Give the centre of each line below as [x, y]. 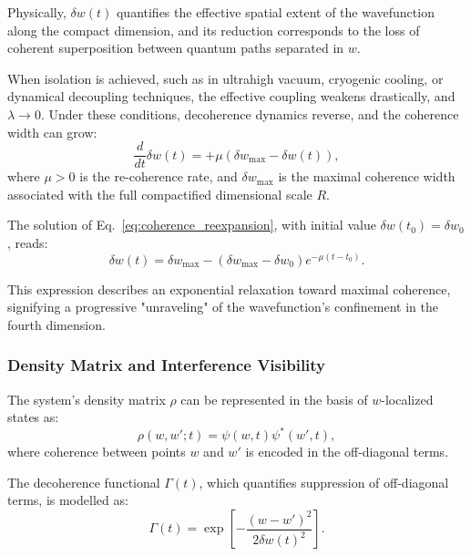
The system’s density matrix [87, 399]
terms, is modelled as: [68, 500]
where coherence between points [97, 452]
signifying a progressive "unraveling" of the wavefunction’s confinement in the [223, 307]
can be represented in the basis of [274, 399]
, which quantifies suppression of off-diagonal [324, 482]
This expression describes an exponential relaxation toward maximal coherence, [229, 288]
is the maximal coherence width [367, 176]
